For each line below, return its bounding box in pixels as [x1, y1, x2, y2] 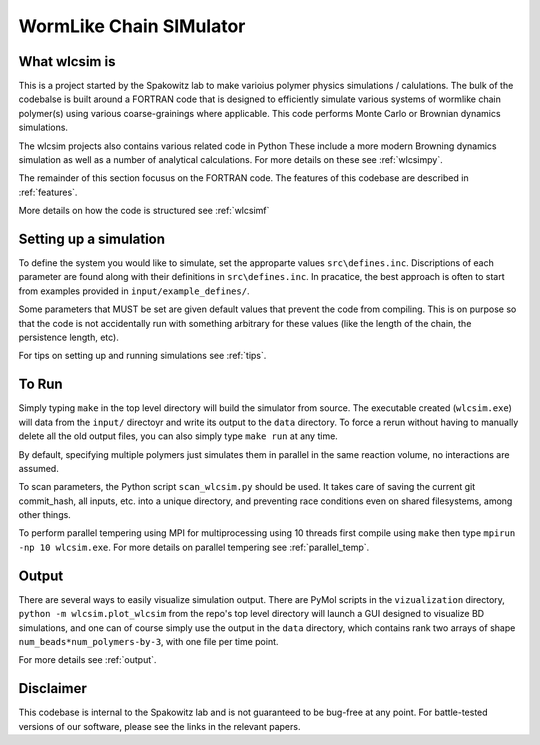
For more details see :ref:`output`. [18, 654, 157, 666]
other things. [18, 509, 72, 521]
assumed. [18, 462, 59, 474]
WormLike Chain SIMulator [18, 15, 246, 37]
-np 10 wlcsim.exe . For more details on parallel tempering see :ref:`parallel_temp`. [18, 541, 370, 553]
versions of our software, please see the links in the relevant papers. [18, 720, 301, 732]
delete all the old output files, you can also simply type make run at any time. [18, 430, 339, 442]
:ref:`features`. [18, 186, 78, 198]
